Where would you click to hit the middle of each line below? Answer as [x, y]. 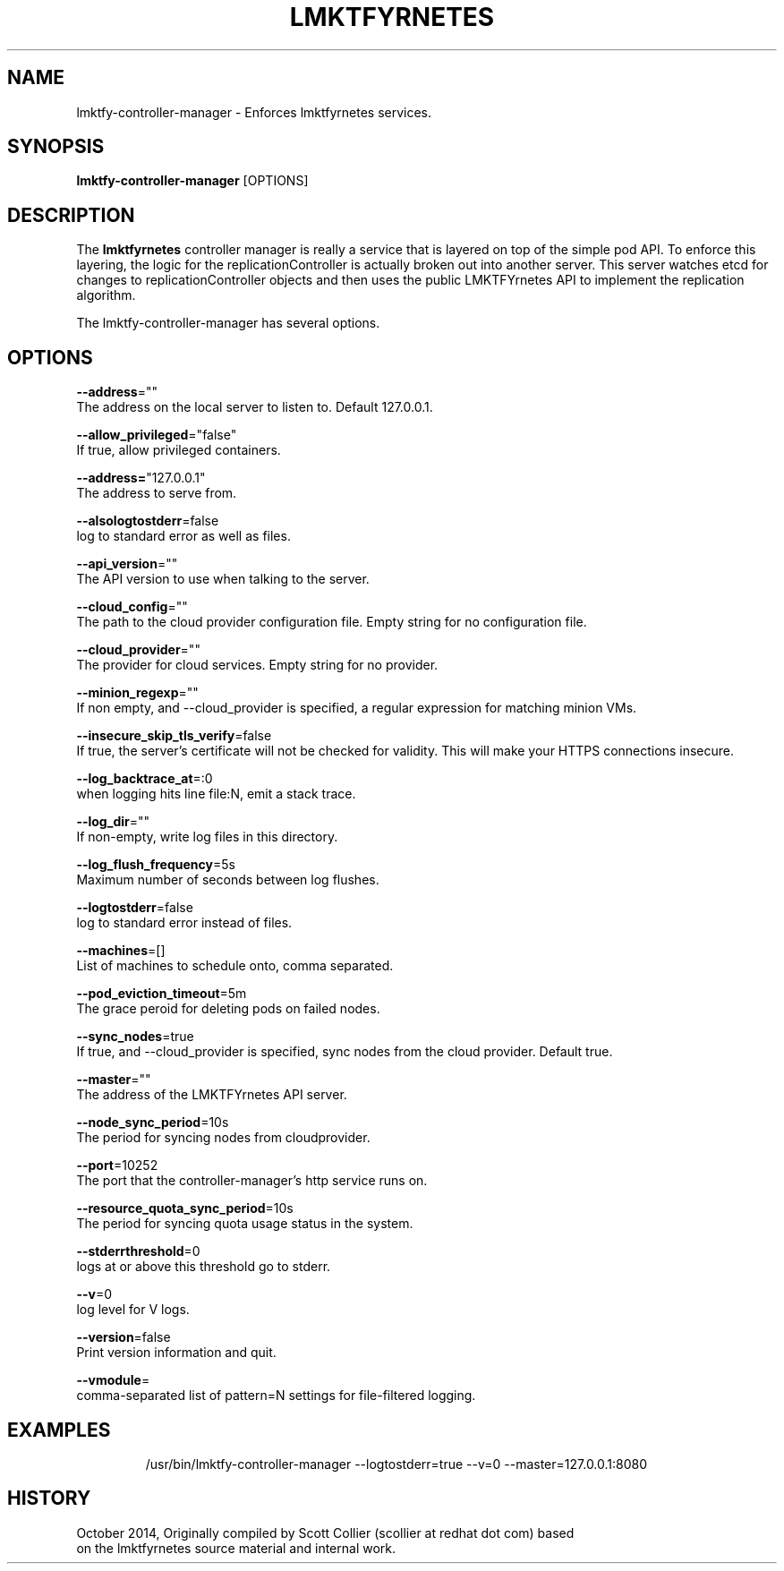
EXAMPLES [59, 1430]
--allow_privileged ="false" [157, 435]
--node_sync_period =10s [153, 1123]
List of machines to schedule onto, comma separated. [235, 966]
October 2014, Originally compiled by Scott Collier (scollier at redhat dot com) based [325, 1533]
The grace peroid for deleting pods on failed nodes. [228, 1009]
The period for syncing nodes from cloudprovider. [223, 1138]
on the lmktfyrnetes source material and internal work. [236, 1548]
